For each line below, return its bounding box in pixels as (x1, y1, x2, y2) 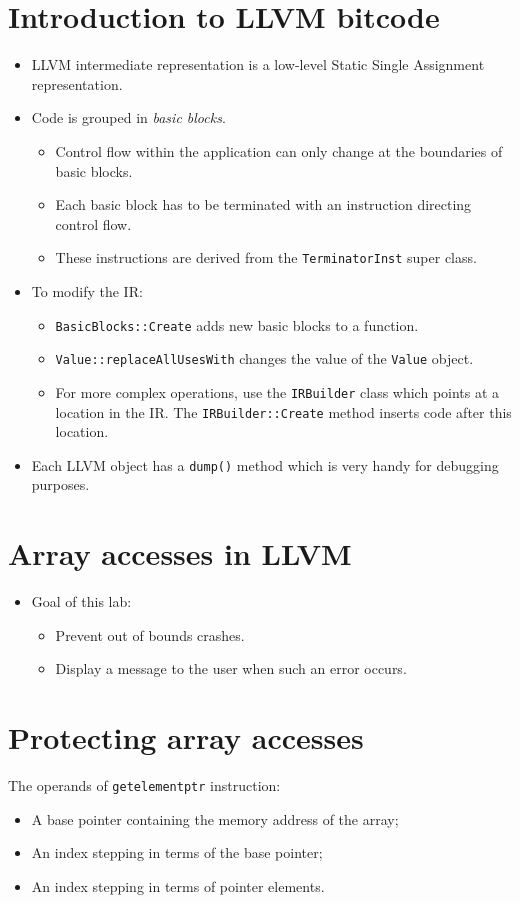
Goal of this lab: (31, 591, 132, 612)
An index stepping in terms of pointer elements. (31, 875, 325, 896)
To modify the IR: (31, 280, 143, 301)
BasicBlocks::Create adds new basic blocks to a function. (55, 314, 419, 335)
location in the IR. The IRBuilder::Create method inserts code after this (55, 401, 512, 422)
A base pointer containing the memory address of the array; (31, 808, 399, 829)
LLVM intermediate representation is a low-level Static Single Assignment (31, 54, 485, 75)
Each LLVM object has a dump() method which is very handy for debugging (31, 454, 499, 475)
